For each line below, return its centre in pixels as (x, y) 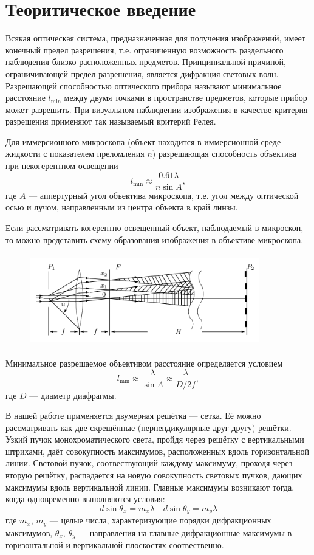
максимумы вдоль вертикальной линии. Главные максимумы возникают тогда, (150, 487)
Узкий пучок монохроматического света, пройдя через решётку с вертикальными (155, 439)
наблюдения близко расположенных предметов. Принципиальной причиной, (146, 62)
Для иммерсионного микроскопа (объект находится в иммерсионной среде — (149, 141)
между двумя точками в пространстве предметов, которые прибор (186, 98)
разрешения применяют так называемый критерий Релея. (111, 121)
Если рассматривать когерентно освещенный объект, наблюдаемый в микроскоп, (155, 227)
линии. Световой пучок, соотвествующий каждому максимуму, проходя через (149, 463)
